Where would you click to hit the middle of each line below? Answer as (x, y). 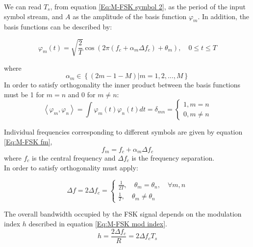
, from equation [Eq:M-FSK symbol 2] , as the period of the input (148, 6)
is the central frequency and (74, 157)
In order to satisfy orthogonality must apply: (71, 167)
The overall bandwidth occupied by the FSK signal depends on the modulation (123, 214)
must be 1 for (24, 94)
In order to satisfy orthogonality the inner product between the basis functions (122, 85)
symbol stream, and (34, 16)
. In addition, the (224, 16)
